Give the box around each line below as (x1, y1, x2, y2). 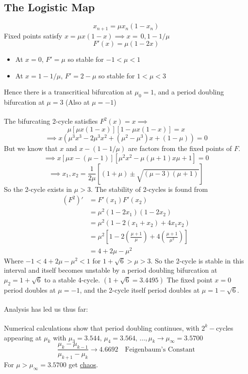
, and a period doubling (154, 87, 224, 97)
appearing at (4, 332, 42, 342)
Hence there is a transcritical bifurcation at (4, 87, 132, 97)
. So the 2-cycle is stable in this (150, 255, 244, 265)
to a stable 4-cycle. (44, 274, 100, 284)
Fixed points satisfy (4, 30, 63, 40)
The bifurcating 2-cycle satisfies (4, 116, 98, 126)
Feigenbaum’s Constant (125, 346, 196, 353)
